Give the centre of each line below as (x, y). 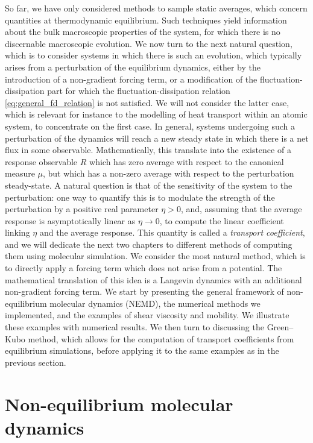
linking (17, 232)
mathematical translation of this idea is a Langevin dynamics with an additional (153, 279)
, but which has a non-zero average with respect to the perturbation (169, 173)
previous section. (36, 362)
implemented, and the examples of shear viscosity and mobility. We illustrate (147, 315)
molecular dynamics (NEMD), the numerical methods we (155, 303)
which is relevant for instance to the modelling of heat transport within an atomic (156, 114)
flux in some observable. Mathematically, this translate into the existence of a (148, 150)
